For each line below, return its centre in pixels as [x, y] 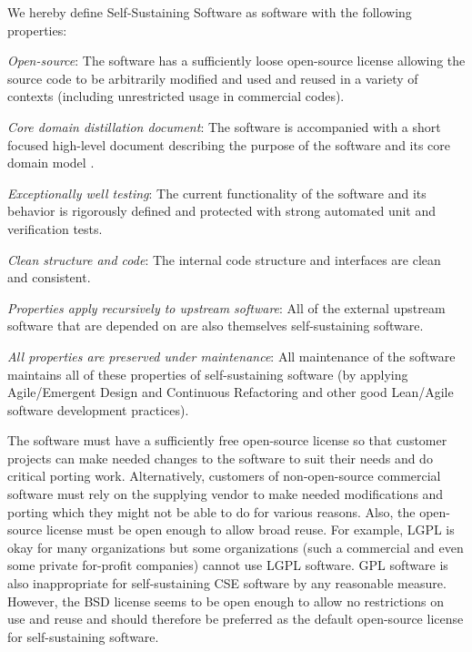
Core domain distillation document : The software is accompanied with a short [224, 126]
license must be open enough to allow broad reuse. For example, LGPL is [250, 530]
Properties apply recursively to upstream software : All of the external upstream [226, 307]
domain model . [51, 163]
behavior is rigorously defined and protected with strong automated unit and [222, 211]
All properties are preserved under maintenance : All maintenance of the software [231, 356]
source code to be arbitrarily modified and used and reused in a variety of [213, 78]
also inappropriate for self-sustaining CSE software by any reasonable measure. [227, 583]
